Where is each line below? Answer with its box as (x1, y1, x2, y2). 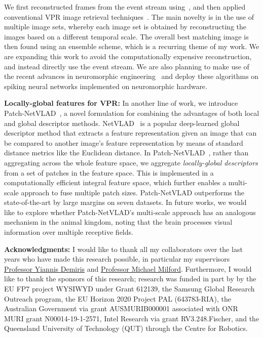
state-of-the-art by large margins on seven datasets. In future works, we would (4, 197, 247, 207)
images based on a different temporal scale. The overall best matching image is (4, 31, 249, 41)
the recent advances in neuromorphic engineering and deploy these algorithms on (4, 71, 259, 81)
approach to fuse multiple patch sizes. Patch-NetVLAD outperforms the (21, 187, 244, 197)
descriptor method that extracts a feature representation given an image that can (4, 128, 257, 138)
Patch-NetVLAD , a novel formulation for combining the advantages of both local (4, 107, 259, 118)
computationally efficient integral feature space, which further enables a (4, 177, 227, 188)
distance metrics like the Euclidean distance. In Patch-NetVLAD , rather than (4, 147, 249, 158)
